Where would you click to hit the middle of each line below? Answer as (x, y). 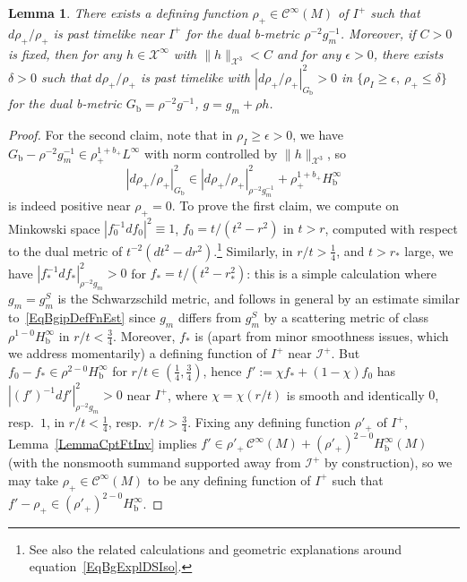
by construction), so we (389, 462)
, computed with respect (391, 228)
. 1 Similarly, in (253, 249)
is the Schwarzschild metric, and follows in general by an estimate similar (259, 298)
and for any (309, 53)
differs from (210, 317)
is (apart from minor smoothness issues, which (322, 335)
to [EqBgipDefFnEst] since (82, 317)
